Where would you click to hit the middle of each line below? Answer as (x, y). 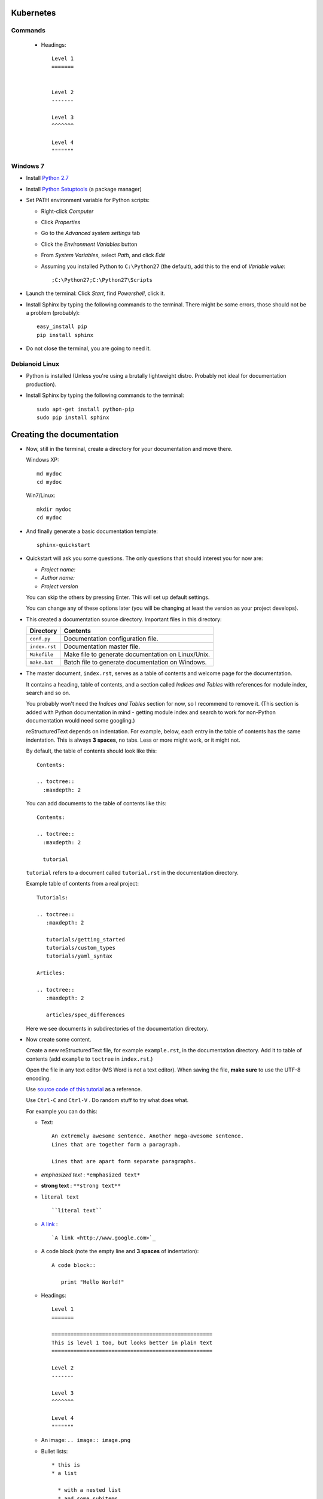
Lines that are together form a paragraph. (116, 1144)
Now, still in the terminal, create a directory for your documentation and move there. (129, 449)
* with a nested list (89, 1490)
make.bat (42, 662)
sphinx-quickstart (64, 545)
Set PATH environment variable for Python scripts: (88, 200)
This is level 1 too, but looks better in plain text (132, 1343)
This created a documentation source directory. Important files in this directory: (124, 619)
